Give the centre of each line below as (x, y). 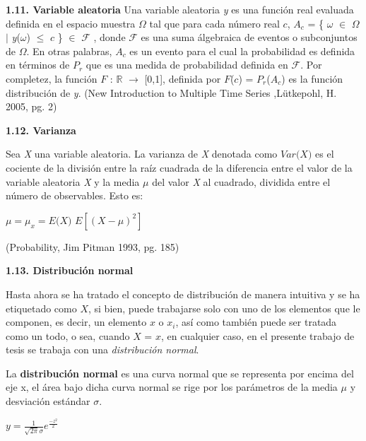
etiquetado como (41, 308)
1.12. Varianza (41, 130)
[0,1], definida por (183, 78)
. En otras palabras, (69, 51)
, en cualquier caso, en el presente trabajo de (258, 335)
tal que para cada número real (214, 23)
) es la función (312, 78)
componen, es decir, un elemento (76, 322)
